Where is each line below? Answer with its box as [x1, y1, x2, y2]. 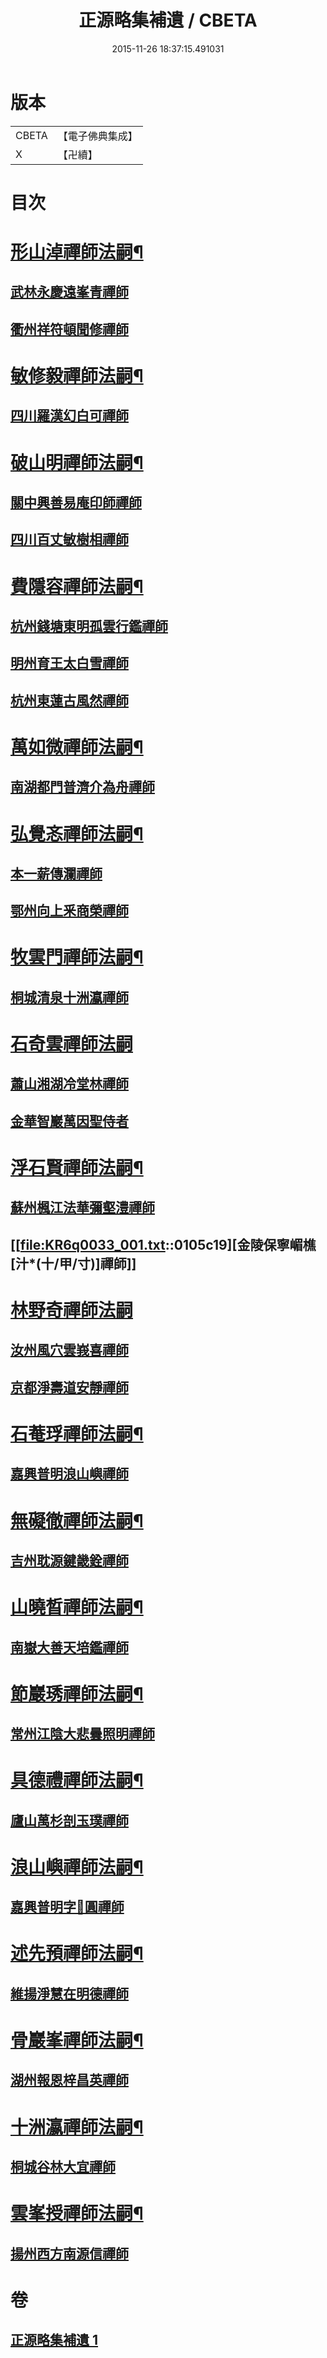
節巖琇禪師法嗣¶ [10, 1682, 144, 1705]
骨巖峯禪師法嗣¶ [10, 2029, 144, 2052]
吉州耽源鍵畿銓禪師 [10, 1552, 129, 1569]
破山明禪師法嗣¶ [10, 451, 144, 474]
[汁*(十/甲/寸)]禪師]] [10, 1255, 137, 1272]
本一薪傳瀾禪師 [10, 865, 103, 882]
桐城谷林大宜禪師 [10, 2158, 116, 2175]
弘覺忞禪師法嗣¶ [10, 822, 144, 845]
